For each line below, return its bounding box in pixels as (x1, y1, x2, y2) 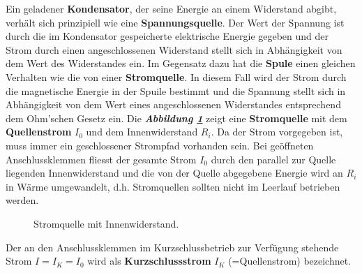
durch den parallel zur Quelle (211, 152, 336, 166)
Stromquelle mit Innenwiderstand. (33, 216, 179, 230)
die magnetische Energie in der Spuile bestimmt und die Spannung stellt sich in (6, 83, 346, 98)
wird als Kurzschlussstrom (87, 253, 211, 268)
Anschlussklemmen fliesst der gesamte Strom (6, 152, 197, 166)
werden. (6, 193, 39, 207)
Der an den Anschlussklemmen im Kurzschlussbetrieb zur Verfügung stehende (6, 239, 339, 254)
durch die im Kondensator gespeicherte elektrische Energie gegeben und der (6, 29, 329, 43)
